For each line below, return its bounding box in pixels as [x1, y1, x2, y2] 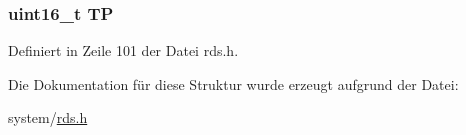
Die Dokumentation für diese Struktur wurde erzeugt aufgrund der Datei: [8, 73, 459, 94]
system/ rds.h [8, 107, 88, 128]
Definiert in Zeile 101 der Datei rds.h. [8, 40, 239, 61]
